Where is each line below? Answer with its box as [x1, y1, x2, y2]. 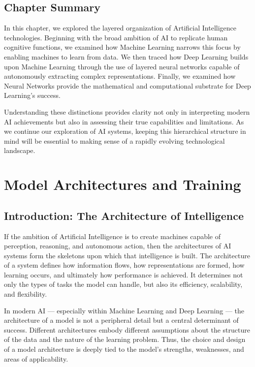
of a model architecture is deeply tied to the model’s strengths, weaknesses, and [4, 344, 244, 354]
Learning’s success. [4, 90, 61, 100]
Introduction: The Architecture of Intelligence [4, 208, 244, 223]
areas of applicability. [4, 353, 68, 364]
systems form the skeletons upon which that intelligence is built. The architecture [4, 250, 250, 260]
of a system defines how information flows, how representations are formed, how [4, 260, 245, 270]
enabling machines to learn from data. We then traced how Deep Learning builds [4, 51, 249, 61]
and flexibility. [4, 289, 47, 299]
